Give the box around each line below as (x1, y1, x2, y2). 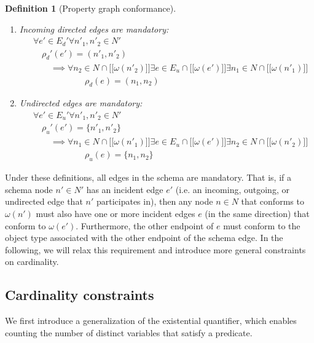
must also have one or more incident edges (36, 207, 195, 219)
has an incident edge (86, 183, 163, 195)
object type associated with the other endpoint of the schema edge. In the (5, 231, 283, 244)
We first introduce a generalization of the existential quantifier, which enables (5, 314, 297, 327)
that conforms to (241, 195, 304, 208)
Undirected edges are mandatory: (19, 97, 143, 109)
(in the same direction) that (205, 207, 310, 219)
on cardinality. (5, 255, 59, 268)
